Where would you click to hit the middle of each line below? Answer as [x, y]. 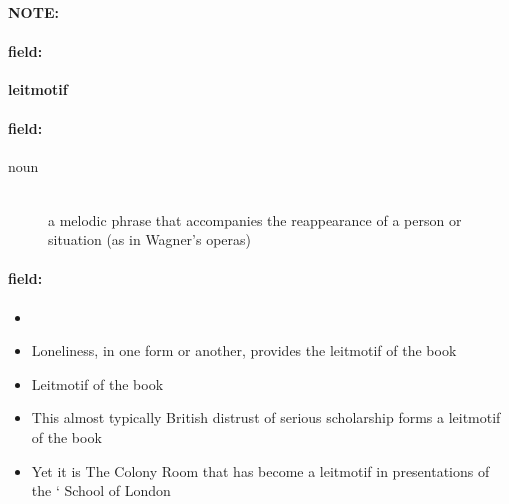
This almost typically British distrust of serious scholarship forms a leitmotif [266, 417]
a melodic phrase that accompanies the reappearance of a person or [255, 219]
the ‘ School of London [101, 490]
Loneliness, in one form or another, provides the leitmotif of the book [244, 350]
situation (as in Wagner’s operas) [150, 239]
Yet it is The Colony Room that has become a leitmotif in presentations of [260, 470]
